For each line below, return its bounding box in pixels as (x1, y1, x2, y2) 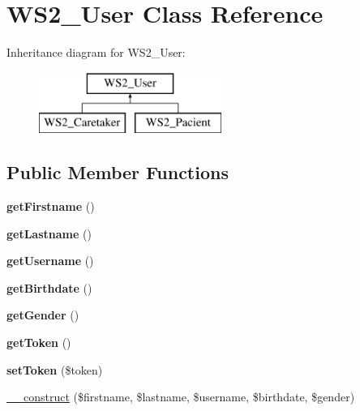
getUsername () (6, 252, 94, 269)
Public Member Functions (6, 160, 229, 185)
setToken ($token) (6, 361, 103, 378)
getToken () (6, 334, 71, 351)
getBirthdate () (6, 279, 92, 296)
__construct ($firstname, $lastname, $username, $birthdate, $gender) (6, 388, 355, 405)
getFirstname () (6, 198, 95, 215)
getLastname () (6, 225, 92, 242)
